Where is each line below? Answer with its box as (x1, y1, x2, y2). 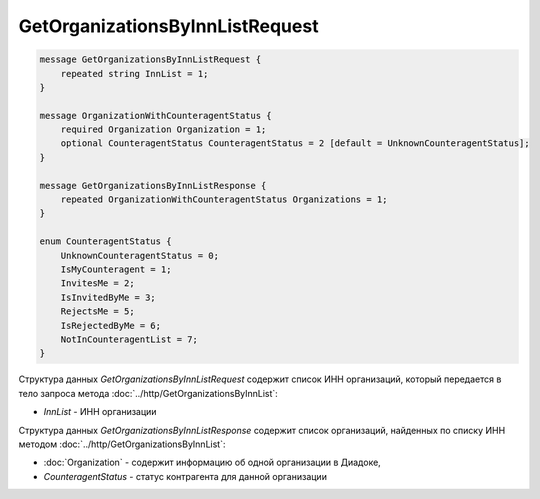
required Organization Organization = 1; (60, 124, 267, 135)
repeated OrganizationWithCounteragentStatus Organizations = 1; (60, 194, 388, 205)
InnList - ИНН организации (43, 406, 157, 418)
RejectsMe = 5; (60, 306, 135, 317)
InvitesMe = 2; (60, 278, 135, 289)
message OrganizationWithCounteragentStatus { (39, 110, 272, 121)
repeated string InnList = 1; (60, 68, 209, 79)
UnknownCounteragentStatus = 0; (60, 250, 220, 261)
